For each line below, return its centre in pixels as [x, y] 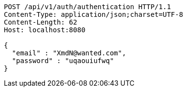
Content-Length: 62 [41, 22]
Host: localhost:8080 [45, 30]
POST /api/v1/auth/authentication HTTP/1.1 [87, 7]
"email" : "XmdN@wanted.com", [69, 53]
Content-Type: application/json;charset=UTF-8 [93, 14]
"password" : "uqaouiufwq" [63, 61]
